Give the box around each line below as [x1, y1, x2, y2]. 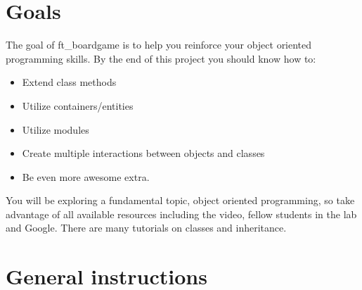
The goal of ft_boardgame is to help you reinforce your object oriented [6, 37, 312, 52]
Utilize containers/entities [22, 98, 134, 113]
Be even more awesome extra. [22, 169, 150, 184]
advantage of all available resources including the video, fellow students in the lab [6, 206, 357, 221]
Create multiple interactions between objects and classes [22, 146, 265, 160]
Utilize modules [22, 122, 89, 137]
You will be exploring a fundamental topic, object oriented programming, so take [6, 193, 355, 208]
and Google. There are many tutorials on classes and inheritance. [6, 220, 287, 235]
